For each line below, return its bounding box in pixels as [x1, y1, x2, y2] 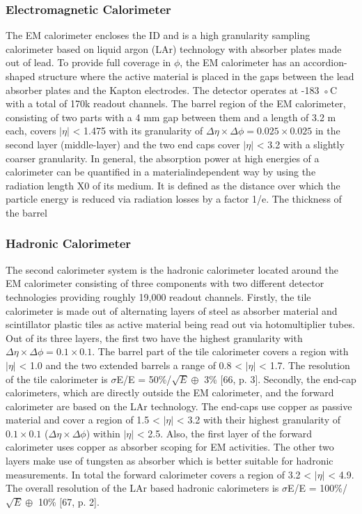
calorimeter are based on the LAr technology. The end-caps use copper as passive [6, 398, 352, 413]
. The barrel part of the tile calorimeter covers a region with [92, 344, 349, 359]
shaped [6, 69, 36, 83]
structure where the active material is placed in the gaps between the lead [38, 69, 354, 83]
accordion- [303, 55, 347, 70]
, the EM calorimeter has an [180, 55, 300, 70]
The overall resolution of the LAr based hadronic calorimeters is [6, 481, 279, 495]
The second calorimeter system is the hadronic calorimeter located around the [6, 262, 339, 277]
